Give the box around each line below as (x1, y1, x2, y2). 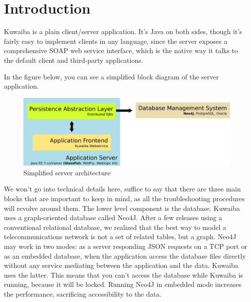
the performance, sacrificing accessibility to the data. (4, 288, 162, 299)
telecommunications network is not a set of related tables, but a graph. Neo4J (4, 231, 236, 242)
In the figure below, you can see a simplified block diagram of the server (4, 71, 219, 81)
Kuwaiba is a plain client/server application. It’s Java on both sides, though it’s (4, 26, 242, 37)
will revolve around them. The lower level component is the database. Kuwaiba (4, 203, 240, 213)
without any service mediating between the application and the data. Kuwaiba (4, 260, 238, 270)
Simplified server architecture (23, 167, 111, 177)
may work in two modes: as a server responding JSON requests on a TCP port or (4, 241, 248, 251)
